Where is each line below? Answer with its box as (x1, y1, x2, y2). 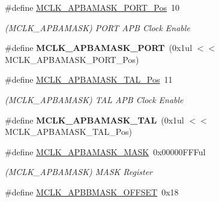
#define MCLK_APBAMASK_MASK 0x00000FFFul (5, 145, 206, 158)
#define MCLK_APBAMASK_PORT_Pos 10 (5, 1, 179, 13)
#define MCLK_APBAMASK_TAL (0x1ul (5, 113, 184, 126)
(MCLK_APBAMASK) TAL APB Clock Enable (5, 93, 184, 105)
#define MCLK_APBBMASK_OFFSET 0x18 (5, 185, 179, 198)
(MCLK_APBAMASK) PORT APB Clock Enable (5, 21, 190, 34)
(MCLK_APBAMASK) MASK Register (5, 165, 153, 178)
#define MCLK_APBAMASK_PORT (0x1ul (5, 41, 193, 54)
